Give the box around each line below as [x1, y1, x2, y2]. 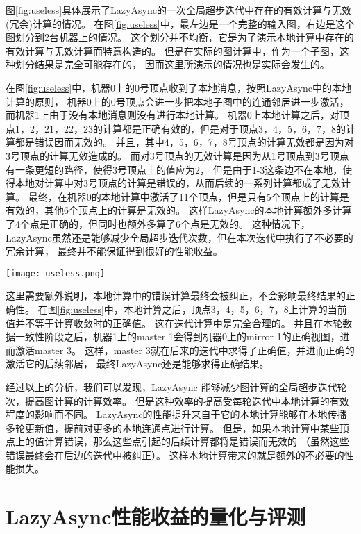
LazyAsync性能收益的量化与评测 [6, 502, 306, 531]
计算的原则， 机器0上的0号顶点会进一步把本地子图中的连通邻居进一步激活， [6, 94, 349, 108]
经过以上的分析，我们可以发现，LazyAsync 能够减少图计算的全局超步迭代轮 [6, 379, 347, 394]
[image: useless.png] [6, 268, 106, 278]
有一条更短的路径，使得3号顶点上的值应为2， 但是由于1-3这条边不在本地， [6, 162, 343, 176]
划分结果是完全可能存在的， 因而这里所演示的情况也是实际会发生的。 [15, 57, 330, 72]
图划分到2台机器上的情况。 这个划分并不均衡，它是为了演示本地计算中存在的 [6, 30, 354, 44]
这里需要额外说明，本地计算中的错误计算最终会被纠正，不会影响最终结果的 [6, 288, 346, 303]
